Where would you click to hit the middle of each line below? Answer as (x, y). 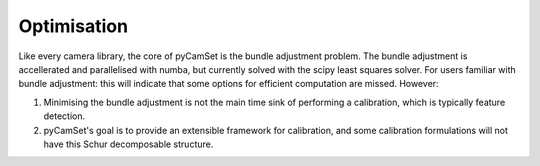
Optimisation (73, 26)
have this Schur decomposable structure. (128, 144)
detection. (64, 116)
